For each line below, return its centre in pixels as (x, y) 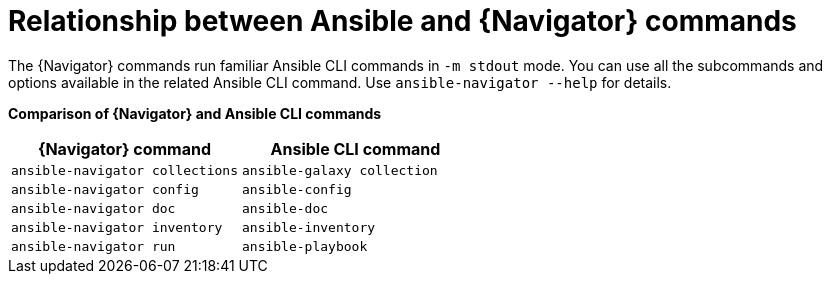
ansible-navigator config (105, 189)
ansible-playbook (304, 246)
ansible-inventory (308, 227)
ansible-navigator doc (93, 208)
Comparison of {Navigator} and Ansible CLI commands (195, 113)
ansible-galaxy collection (339, 170)
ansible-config (296, 189)
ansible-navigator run (93, 246)
